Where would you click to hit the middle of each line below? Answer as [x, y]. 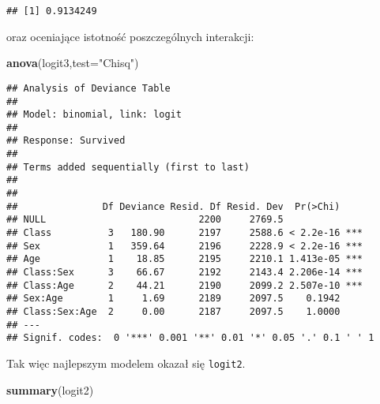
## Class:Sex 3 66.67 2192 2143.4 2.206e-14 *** [185, 273]
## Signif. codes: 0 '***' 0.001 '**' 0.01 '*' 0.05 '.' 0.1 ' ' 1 [190, 338]
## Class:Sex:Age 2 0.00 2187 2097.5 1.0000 [173, 312]
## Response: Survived [66, 141]
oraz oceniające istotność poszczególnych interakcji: [130, 36]
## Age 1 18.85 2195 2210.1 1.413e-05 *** [185, 259]
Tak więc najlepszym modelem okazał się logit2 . [126, 363]
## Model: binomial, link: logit [94, 115]
